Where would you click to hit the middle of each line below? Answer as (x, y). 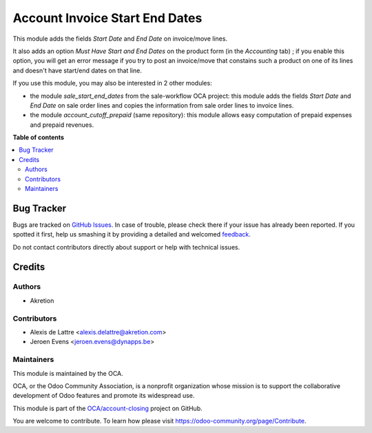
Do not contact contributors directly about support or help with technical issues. (126, 247)
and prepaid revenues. (62, 125)
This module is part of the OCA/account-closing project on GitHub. (107, 408)
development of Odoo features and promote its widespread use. (104, 396)
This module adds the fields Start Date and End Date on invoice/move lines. (120, 39)
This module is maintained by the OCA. (68, 373)
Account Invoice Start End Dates (107, 18)
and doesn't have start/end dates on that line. (77, 70)
